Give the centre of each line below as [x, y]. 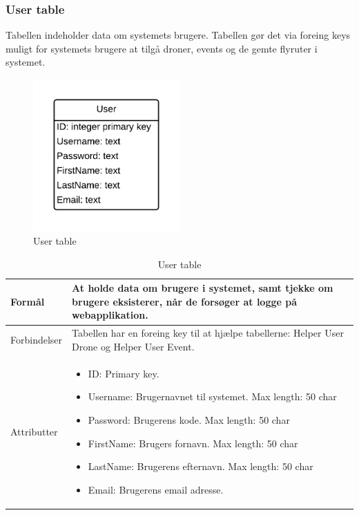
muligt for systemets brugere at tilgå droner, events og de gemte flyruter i [162, 48]
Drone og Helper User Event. [133, 346]
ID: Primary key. [124, 373]
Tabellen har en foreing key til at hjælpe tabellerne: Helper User [208, 333]
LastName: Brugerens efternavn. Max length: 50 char [201, 466]
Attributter [34, 431]
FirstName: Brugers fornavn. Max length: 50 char [193, 443]
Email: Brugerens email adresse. [156, 489]
